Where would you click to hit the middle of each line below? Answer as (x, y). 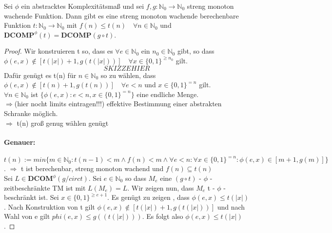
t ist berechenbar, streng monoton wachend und (92, 168)
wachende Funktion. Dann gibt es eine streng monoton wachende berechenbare (121, 15)
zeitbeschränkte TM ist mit (45, 187)
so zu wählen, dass (128, 75)
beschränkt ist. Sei (31, 197)
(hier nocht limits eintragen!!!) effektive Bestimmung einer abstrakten (118, 104)
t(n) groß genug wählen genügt (63, 123)
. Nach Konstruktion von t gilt (49, 206)
